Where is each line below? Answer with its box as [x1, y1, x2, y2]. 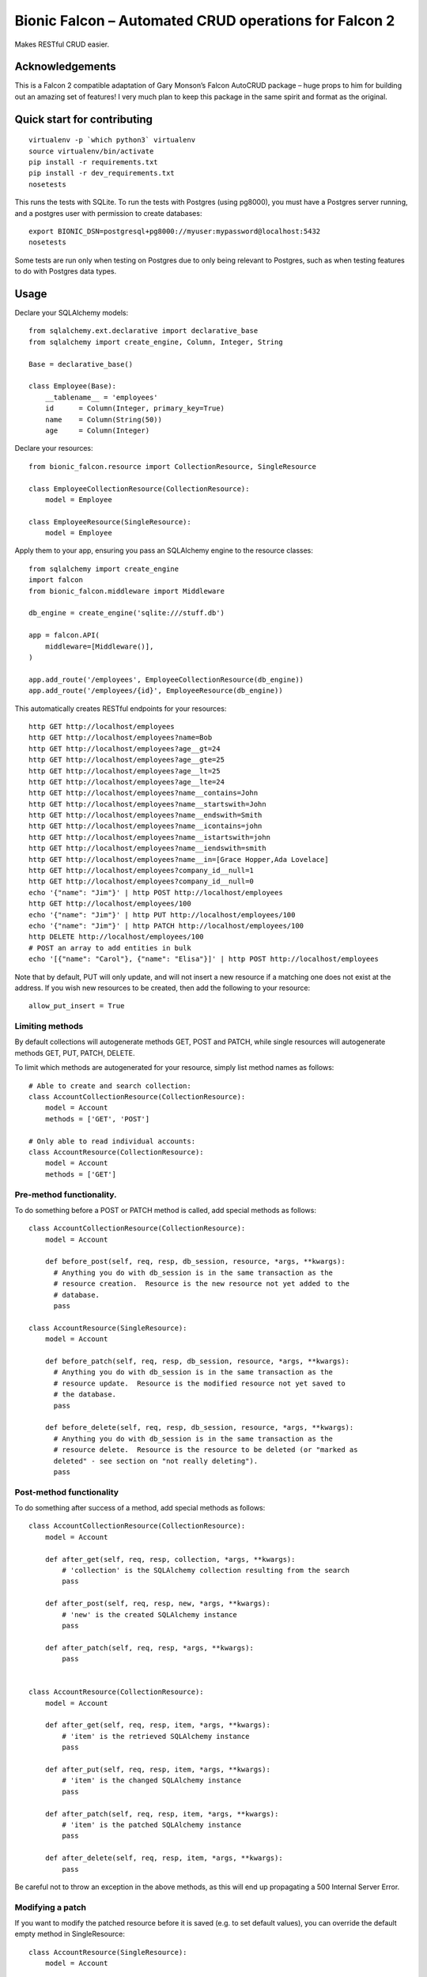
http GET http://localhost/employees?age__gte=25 [28, 755, 225, 765]
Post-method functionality [14, 1487, 119, 1498]
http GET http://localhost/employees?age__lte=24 [28, 777, 225, 786]
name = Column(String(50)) [44, 415, 162, 424]
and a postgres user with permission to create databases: [14, 208, 202, 217]
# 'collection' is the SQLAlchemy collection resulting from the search [62, 1566, 350, 1574]
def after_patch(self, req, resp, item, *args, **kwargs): [44, 1809, 279, 1818]
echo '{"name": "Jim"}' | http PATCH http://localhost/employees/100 [28, 921, 304, 930]
